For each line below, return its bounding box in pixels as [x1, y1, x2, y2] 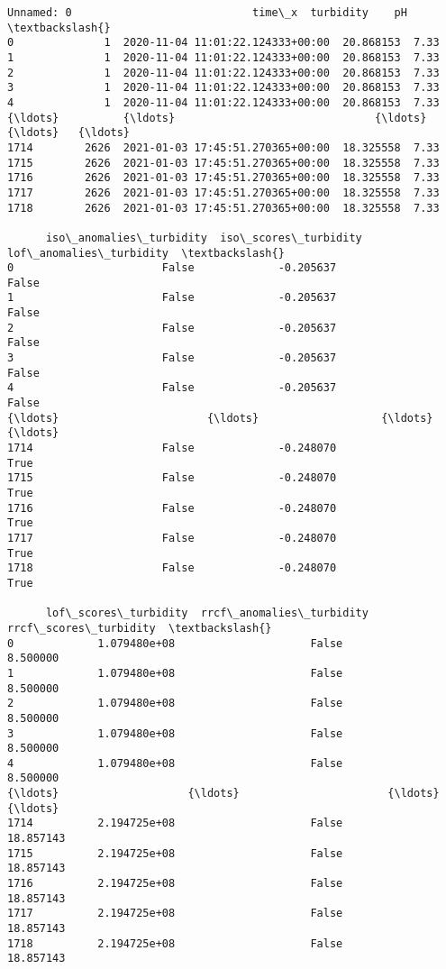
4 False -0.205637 [7, 381, 337, 395]
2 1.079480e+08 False [7, 697, 343, 710]
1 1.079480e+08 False [7, 666, 343, 680]
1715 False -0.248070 [7, 471, 337, 485]
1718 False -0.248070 [7, 562, 337, 575]
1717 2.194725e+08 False [7, 907, 343, 920]
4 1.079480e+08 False [7, 756, 343, 770]
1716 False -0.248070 [7, 501, 337, 515]
